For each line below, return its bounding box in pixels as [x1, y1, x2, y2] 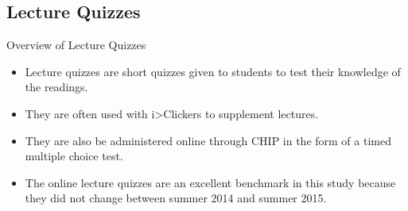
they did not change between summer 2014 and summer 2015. [25, 190, 327, 206]
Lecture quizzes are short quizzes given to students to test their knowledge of [25, 63, 401, 79]
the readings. [25, 79, 88, 95]
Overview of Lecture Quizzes [6, 36, 146, 53]
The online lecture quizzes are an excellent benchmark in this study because [25, 174, 396, 190]
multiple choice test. [25, 148, 123, 164]
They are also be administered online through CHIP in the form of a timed [25, 132, 391, 148]
